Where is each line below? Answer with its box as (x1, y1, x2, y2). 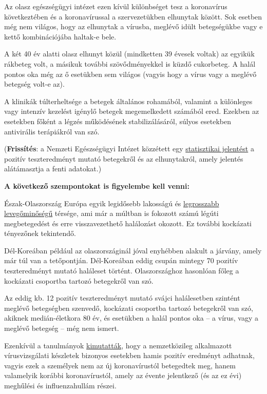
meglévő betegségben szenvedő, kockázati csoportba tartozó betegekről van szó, (4, 302, 253, 313)
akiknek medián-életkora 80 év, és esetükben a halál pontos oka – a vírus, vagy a (4, 312, 259, 323)
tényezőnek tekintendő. (4, 228, 76, 239)
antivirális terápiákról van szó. (4, 126, 100, 136)
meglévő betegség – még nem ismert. (4, 323, 119, 333)
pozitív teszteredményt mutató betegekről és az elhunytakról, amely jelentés (4, 153, 243, 164)
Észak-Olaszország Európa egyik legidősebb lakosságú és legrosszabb (4, 198, 219, 208)
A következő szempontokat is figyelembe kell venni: (4, 180, 189, 191)
